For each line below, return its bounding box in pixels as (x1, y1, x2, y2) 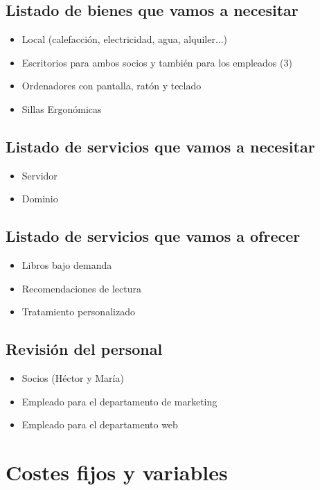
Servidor (21, 168, 57, 182)
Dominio (21, 191, 58, 206)
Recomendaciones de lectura (21, 281, 141, 295)
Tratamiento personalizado (21, 304, 135, 319)
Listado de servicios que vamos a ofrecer (6, 225, 301, 247)
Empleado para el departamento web (21, 417, 178, 432)
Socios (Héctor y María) (21, 371, 124, 385)
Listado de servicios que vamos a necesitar (6, 135, 315, 157)
